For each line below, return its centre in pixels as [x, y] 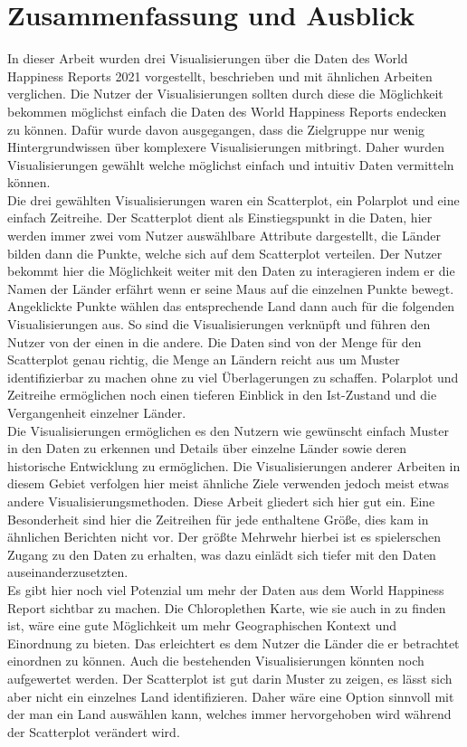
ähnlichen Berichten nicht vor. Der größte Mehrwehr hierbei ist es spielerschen [224, 537]
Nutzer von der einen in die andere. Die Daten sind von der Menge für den [214, 341]
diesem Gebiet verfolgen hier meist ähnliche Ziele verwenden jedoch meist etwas [229, 483]
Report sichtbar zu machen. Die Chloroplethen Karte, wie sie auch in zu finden [227, 607]
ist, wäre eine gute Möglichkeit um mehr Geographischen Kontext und [202, 625]
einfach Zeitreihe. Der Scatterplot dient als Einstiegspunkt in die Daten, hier [220, 217]
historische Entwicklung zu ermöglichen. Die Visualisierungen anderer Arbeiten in [234, 465]
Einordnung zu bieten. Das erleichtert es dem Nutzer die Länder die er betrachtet [233, 643]
